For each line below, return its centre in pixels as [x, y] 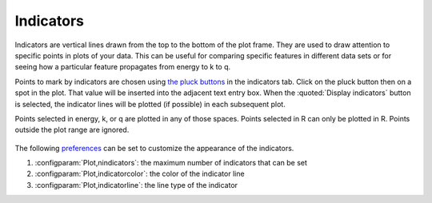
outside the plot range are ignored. [72, 130]
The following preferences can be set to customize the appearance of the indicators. [154, 148]
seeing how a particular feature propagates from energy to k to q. [123, 67]
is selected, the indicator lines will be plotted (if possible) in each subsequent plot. [150, 104]
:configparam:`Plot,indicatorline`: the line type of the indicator [136, 185]
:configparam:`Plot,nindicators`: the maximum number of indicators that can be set [171, 163]
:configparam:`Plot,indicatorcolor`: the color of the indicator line [140, 174]
